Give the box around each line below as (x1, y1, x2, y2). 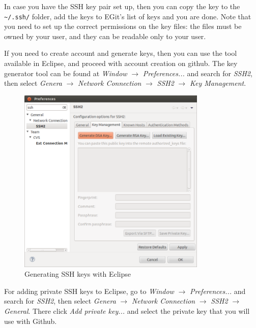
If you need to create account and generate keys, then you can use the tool (4, 48, 237, 58)
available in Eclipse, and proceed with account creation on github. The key (4, 58, 238, 69)
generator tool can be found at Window (4, 68, 127, 78)
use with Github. (4, 315, 57, 326)
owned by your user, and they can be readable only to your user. (4, 30, 206, 41)
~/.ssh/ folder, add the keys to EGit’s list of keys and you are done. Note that (4, 11, 251, 21)
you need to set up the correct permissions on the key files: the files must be (4, 21, 242, 31)
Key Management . (189, 78, 246, 88)
